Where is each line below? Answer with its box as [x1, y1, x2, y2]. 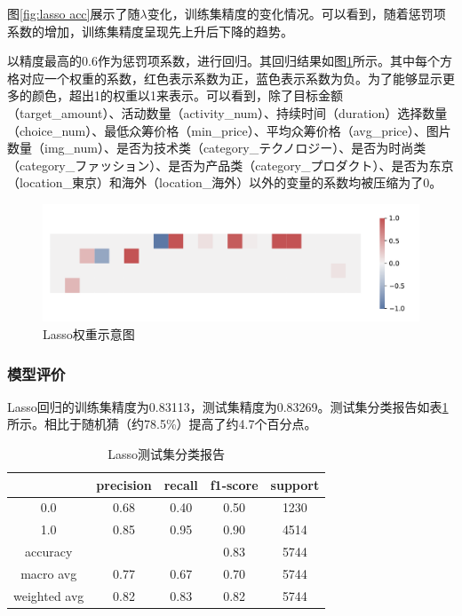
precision [96, 475, 152, 494]
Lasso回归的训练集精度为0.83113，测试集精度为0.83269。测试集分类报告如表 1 [7, 397, 449, 415]
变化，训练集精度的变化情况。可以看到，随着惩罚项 [147, 4, 446, 22]
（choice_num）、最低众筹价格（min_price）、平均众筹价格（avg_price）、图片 [7, 121, 451, 139]
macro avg [20, 565, 77, 582]
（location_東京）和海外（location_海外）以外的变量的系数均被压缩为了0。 [7, 173, 442, 192]
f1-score [210, 475, 259, 494]
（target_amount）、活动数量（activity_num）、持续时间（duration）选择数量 [7, 103, 448, 122]
